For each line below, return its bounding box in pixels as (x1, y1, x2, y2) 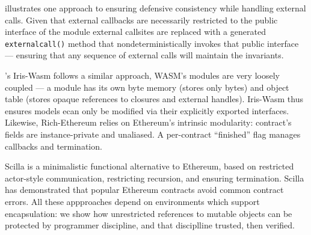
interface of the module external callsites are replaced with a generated (5, 25, 266, 38)
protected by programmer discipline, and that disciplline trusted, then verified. (5, 219, 295, 231)
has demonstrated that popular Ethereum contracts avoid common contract (5, 183, 284, 196)
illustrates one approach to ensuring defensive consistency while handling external (5, 2, 306, 14)
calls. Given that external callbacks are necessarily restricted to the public (5, 13, 278, 26)
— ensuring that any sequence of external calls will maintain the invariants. (5, 49, 284, 61)
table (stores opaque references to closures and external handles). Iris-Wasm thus (5, 93, 303, 105)
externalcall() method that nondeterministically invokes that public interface (5, 37, 299, 49)
